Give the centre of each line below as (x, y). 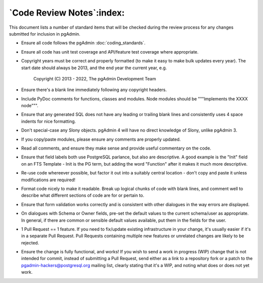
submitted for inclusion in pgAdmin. (45, 34)
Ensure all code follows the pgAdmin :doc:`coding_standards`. (83, 43)
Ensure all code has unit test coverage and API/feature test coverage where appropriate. (110, 52)
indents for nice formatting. (48, 121)
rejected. (30, 243)
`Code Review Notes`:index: (67, 13)
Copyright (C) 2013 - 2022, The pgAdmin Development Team (95, 78)
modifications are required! (48, 180)
